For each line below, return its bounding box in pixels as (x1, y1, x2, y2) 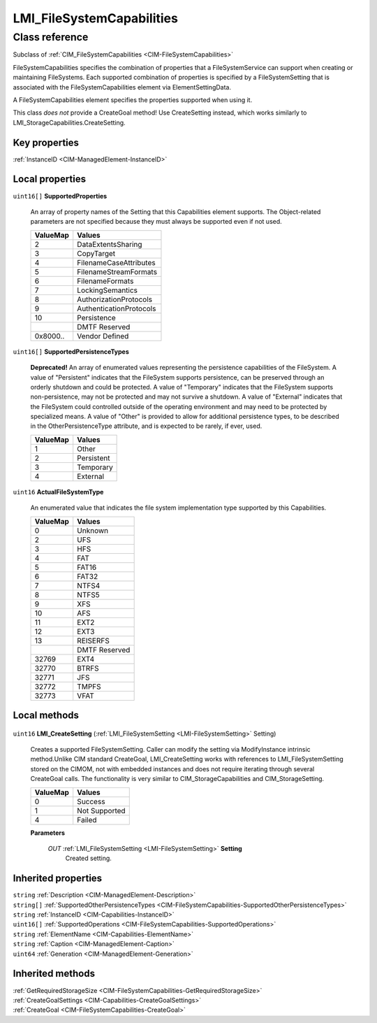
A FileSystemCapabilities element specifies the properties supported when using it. (13, 95, 253, 104)
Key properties (13, 136, 80, 148)
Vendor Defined (77, 331, 129, 341)
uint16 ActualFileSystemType (13, 487, 104, 496)
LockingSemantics (77, 285, 138, 295)
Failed (77, 815, 97, 824)
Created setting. (65, 854, 112, 863)
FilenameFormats (77, 276, 134, 286)
